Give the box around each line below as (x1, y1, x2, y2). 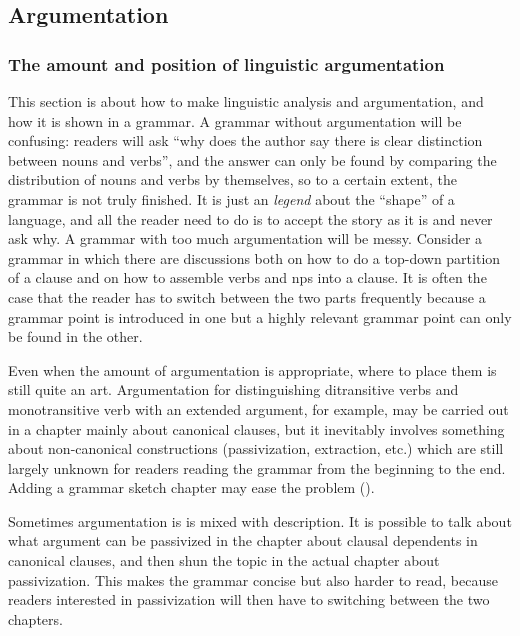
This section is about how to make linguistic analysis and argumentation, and (8, 91, 484, 111)
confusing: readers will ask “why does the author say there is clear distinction (8, 130, 483, 151)
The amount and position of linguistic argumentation (8, 51, 445, 76)
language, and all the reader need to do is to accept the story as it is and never (8, 208, 493, 229)
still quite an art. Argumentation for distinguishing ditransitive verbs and (8, 379, 459, 400)
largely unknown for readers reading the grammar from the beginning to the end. (8, 457, 506, 478)
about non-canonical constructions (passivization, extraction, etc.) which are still (8, 438, 504, 459)
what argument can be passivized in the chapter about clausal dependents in (8, 530, 478, 551)
